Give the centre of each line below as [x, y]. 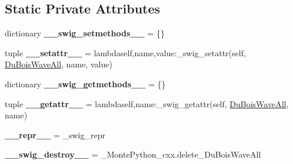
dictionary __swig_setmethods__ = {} [85, 33]
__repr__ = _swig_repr [55, 134]
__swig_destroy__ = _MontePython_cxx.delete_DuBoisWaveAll [133, 154]
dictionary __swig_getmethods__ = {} [85, 83]
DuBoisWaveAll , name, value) [59, 64]
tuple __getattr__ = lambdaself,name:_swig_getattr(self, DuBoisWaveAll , [147, 103]
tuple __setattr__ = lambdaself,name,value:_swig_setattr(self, [125, 52]
